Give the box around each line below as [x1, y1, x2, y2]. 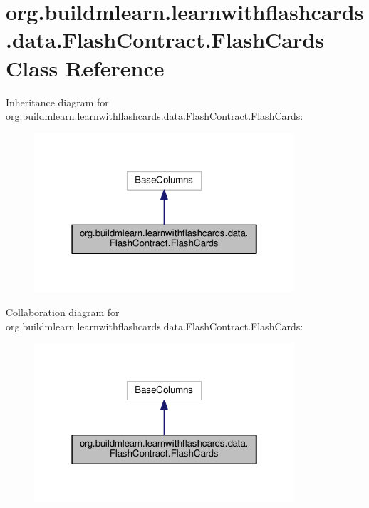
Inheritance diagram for [6, 94, 109, 109]
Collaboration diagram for [6, 304, 120, 319]
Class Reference [6, 53, 165, 82]
